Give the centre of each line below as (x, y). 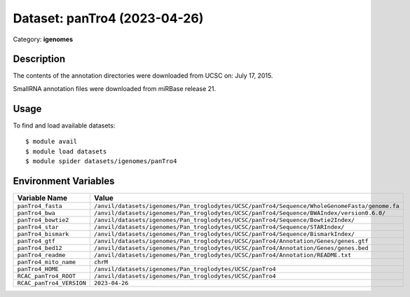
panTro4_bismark (43, 234)
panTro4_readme (41, 255)
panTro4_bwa (36, 213)
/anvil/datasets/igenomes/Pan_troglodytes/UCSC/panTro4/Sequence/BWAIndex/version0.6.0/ (240, 213)
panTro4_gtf (36, 241)
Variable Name (42, 198)
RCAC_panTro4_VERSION (52, 283)
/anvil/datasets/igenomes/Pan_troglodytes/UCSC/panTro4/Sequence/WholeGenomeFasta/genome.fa (246, 206)
